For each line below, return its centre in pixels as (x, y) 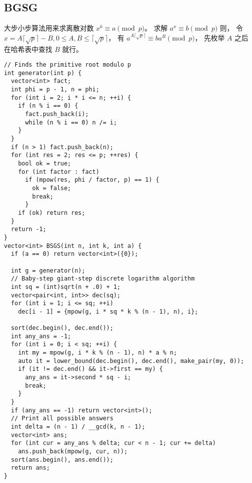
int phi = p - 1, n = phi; (55, 90)
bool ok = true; (45, 164)
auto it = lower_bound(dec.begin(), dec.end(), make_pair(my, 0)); (131, 361)
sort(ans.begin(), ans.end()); (62, 460)
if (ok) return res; (52, 213)
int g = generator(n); (48, 270)
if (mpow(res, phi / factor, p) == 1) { (92, 180)
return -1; (29, 229)
